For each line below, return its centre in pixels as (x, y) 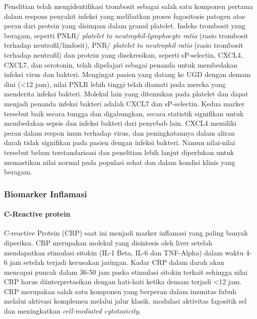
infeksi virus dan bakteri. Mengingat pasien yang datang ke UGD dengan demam (128, 74)
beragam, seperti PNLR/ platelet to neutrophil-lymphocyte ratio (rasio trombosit (126, 35)
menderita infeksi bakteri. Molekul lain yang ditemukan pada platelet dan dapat (126, 94)
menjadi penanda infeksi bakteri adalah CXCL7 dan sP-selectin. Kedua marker (124, 103)
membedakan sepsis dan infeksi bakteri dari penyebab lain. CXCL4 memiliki (120, 123)
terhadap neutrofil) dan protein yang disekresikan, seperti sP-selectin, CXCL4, (124, 54)
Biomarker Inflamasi (46, 194)
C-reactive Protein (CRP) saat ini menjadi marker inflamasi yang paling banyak (126, 233)
